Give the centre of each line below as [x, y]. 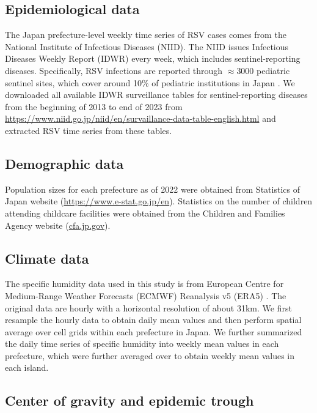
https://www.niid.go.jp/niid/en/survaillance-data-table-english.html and [140, 118]
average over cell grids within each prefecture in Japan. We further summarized [154, 331]
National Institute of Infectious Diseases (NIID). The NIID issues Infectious [147, 46]
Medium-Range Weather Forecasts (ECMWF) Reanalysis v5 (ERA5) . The [146, 295]
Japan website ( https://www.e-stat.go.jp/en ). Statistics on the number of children [159, 201]
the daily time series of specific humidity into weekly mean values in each [142, 344]
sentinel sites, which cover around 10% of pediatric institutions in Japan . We [150, 82]
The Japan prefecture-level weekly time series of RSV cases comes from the [146, 35]
